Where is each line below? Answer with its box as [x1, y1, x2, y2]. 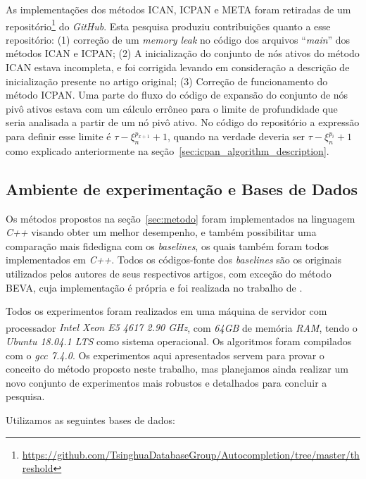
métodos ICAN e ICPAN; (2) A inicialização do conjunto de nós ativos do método [6, 46, 360, 61]
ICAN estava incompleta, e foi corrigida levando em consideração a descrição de [6, 60, 350, 75]
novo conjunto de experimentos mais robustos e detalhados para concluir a [6, 375, 327, 390]
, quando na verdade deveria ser [168, 129, 305, 143]
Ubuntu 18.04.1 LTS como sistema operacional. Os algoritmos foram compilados [6, 334, 352, 348]
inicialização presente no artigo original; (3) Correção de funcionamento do [6, 73, 328, 88]
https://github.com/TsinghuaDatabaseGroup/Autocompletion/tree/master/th [22, 447, 360, 461]
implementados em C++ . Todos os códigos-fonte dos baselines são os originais [6, 252, 342, 267]
